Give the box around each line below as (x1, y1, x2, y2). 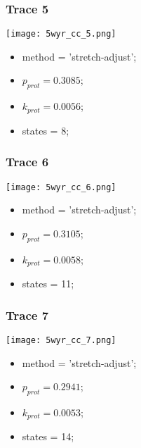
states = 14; (22, 429, 74, 444)
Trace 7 (6, 306, 49, 323)
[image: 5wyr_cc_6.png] (6, 182, 116, 192)
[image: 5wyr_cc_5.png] (6, 29, 116, 39)
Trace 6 (6, 153, 49, 170)
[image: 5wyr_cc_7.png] (6, 335, 116, 345)
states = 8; (22, 123, 69, 137)
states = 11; (22, 276, 74, 291)
